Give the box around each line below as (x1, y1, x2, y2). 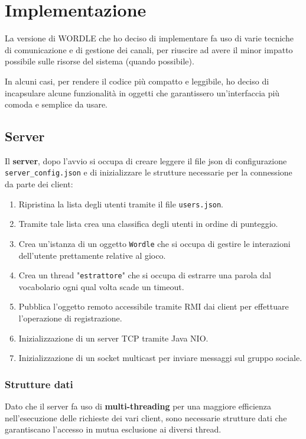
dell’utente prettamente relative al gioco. (18, 249, 166, 261)
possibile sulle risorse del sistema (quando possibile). (5, 55, 194, 67)
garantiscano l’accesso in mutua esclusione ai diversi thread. (5, 423, 222, 435)
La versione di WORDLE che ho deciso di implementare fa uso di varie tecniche (5, 32, 294, 44)
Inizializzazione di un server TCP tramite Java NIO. (18, 331, 209, 344)
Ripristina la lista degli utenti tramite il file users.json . (18, 197, 224, 210)
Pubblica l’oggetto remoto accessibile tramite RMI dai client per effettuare (18, 300, 289, 313)
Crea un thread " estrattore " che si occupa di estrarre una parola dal (18, 269, 271, 281)
